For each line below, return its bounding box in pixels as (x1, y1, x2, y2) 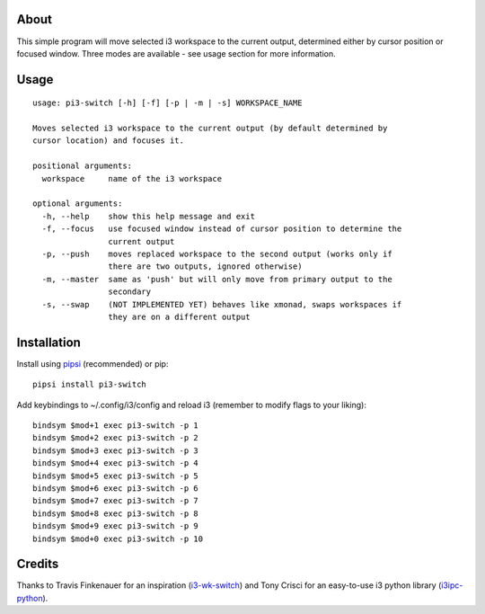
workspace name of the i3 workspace (41, 174, 223, 183)
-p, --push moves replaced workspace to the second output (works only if (41, 249, 392, 259)
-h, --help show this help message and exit (41, 211, 256, 221)
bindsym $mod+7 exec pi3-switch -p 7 (32, 495, 199, 506)
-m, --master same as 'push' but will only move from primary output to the (41, 274, 392, 284)
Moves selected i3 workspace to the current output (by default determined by (32, 123, 388, 134)
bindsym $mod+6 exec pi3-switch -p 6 (32, 483, 199, 494)
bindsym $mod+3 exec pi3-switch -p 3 (32, 445, 199, 456)
